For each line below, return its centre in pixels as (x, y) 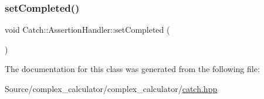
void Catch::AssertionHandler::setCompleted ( (87, 30)
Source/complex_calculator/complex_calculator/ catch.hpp (111, 88)
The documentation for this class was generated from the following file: (132, 69)
